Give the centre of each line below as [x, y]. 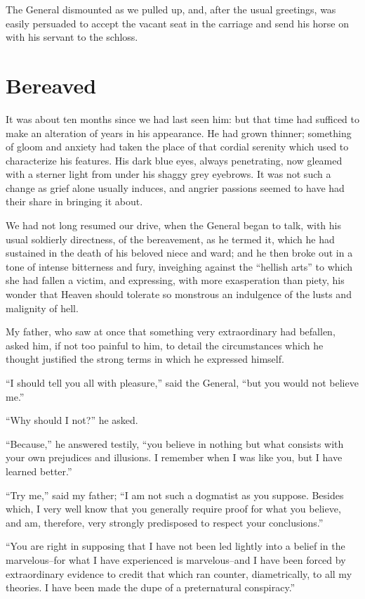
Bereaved [51, 85]
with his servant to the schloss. [72, 37]
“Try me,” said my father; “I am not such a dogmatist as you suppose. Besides [175, 495]
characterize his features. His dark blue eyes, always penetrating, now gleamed [174, 160]
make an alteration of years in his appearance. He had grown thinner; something [179, 133]
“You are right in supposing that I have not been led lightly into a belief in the [175, 546]
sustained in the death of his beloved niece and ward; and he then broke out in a [179, 253]
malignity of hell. [42, 308]
